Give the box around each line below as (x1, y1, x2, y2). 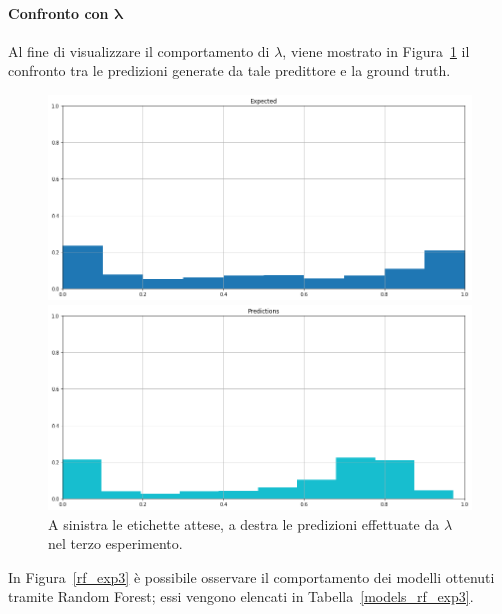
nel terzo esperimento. (48, 533, 183, 554)
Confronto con (8, 2, 109, 23)
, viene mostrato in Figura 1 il (282, 40, 470, 61)
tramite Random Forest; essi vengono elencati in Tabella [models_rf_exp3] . (8, 586, 474, 607)
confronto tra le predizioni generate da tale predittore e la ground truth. (8, 60, 451, 81)
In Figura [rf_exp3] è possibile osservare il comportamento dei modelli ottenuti (8, 566, 495, 587)
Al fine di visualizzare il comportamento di (8, 40, 270, 61)
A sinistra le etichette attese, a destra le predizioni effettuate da (48, 513, 440, 534)
